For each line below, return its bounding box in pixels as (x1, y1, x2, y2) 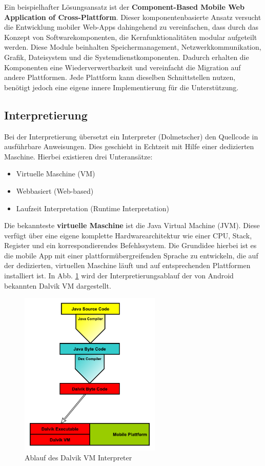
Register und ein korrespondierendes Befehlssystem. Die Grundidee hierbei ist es (4, 240, 257, 251)
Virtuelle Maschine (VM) (16, 168, 95, 179)
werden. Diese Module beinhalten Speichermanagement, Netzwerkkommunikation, (4, 42, 261, 52)
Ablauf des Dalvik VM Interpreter (25, 452, 132, 463)
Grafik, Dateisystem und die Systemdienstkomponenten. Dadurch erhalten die (4, 51, 249, 62)
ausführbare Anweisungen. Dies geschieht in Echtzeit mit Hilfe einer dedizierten (4, 141, 254, 152)
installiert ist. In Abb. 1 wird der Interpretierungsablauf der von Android (4, 270, 234, 281)
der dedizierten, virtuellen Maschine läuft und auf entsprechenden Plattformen (4, 260, 251, 271)
